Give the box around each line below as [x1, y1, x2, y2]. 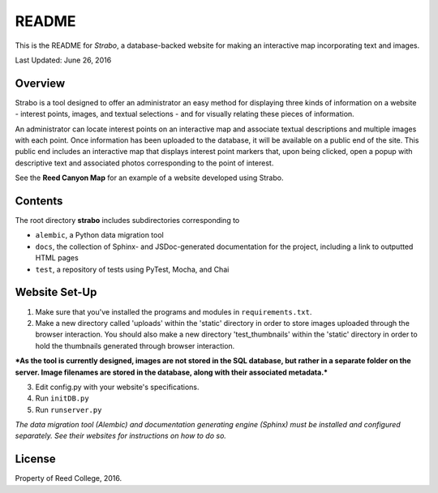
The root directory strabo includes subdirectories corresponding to [15, 216, 240, 225]
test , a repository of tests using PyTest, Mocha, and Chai [35, 264, 230, 274]
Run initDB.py [35, 393, 89, 403]
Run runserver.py [35, 405, 102, 414]
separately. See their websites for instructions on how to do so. [15, 431, 227, 441]
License [15, 452, 56, 466]
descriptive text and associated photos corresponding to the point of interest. [15, 158, 274, 168]
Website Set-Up [15, 285, 97, 299]
